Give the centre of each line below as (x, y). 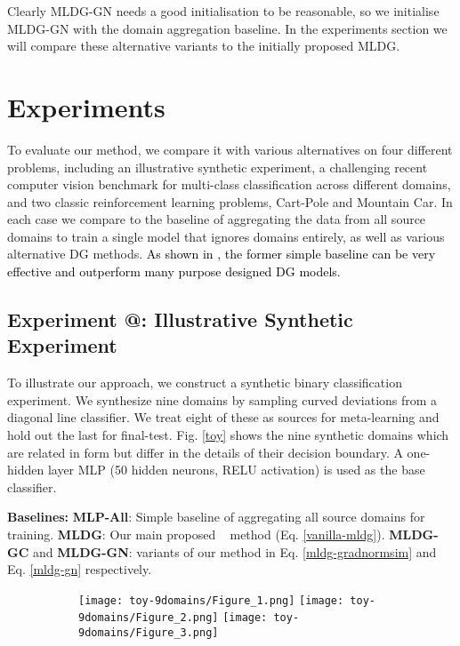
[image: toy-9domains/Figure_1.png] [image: (211, 600)
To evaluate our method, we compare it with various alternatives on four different (230, 149)
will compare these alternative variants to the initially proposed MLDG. (204, 46)
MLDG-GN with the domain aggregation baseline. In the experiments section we (227, 28)
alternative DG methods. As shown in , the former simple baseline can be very (222, 254)
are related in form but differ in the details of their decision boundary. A (205, 452)
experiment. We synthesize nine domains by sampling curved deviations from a (222, 399)
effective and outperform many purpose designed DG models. (174, 271)
